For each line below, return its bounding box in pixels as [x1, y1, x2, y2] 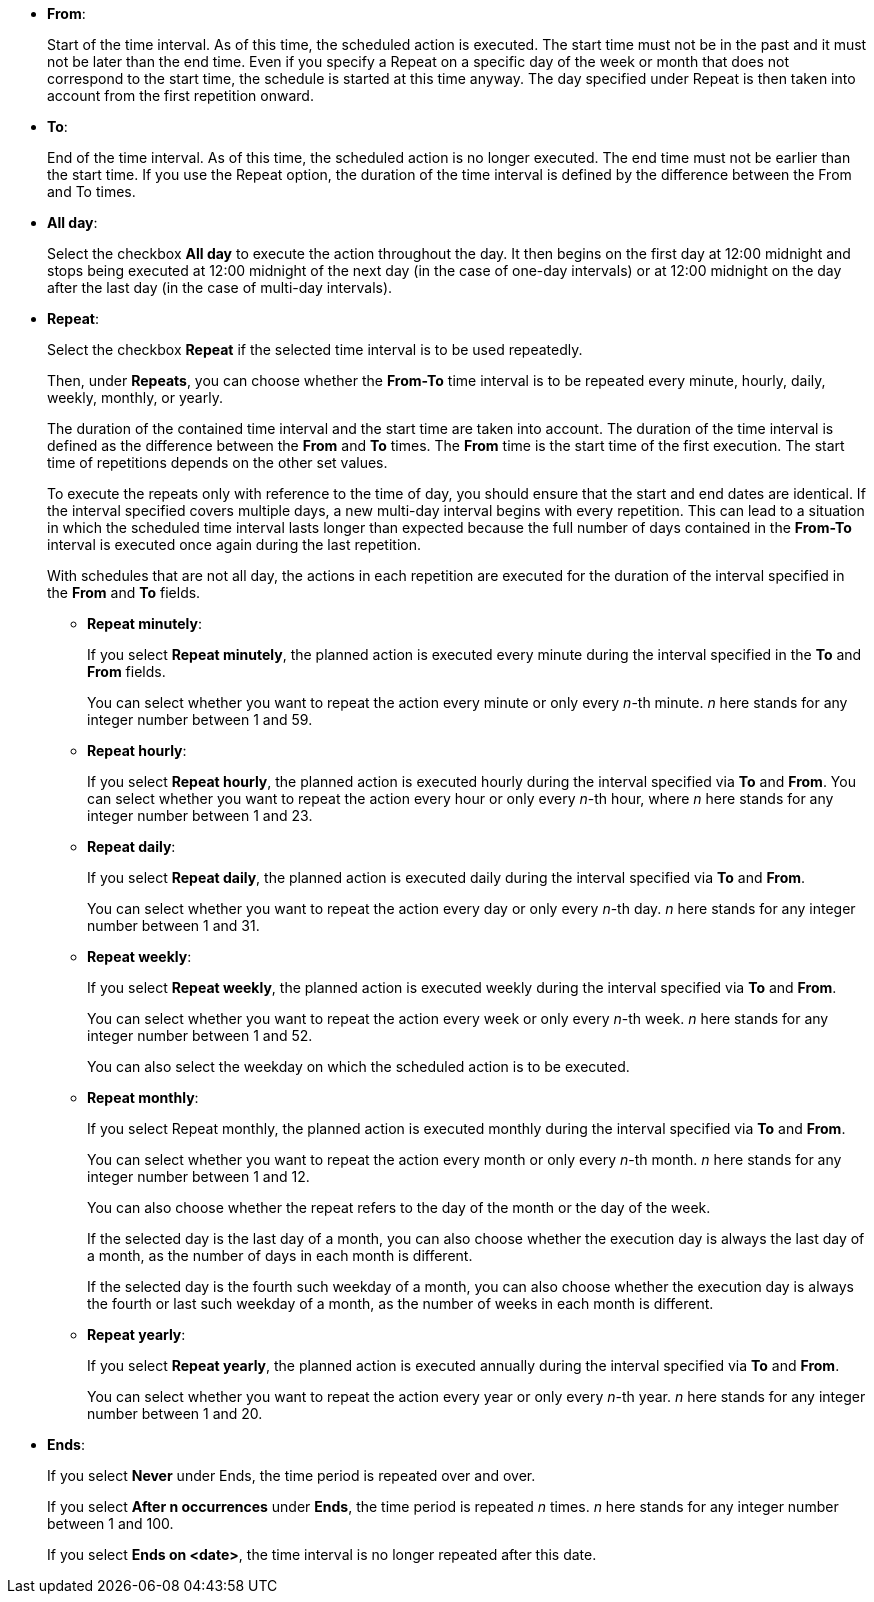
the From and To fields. [47, 584, 201, 601]
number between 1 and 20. [87, 1405, 263, 1422]
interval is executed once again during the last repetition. [47, 536, 422, 553]
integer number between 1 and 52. [87, 1027, 313, 1044]
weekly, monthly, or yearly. [47, 389, 223, 406]
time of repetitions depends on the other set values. [47, 454, 388, 471]
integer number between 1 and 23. [87, 807, 313, 824]
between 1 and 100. [47, 1515, 174, 1532]
